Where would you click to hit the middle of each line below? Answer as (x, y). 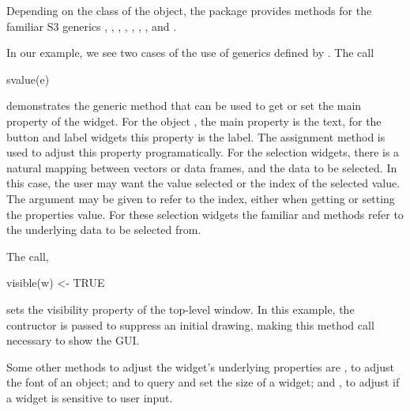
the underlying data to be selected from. (104, 230)
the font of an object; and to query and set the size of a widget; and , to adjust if (203, 382)
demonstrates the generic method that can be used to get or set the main (184, 106)
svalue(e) (28, 79)
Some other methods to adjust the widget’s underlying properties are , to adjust (200, 366)
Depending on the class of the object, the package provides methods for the (189, 10)
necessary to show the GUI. (73, 340)
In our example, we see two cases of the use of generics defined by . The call (190, 53)
